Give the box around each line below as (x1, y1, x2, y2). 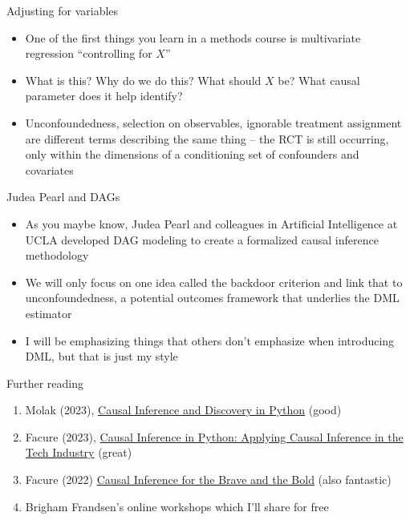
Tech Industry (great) (25, 444, 132, 461)
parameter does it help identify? (25, 87, 183, 104)
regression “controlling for (25, 45, 152, 62)
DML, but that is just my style (25, 348, 178, 365)
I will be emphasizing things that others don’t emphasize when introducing (25, 332, 395, 349)
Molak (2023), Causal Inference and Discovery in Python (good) (25, 401, 342, 418)
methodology (25, 247, 89, 264)
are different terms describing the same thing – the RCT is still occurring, (25, 130, 389, 147)
